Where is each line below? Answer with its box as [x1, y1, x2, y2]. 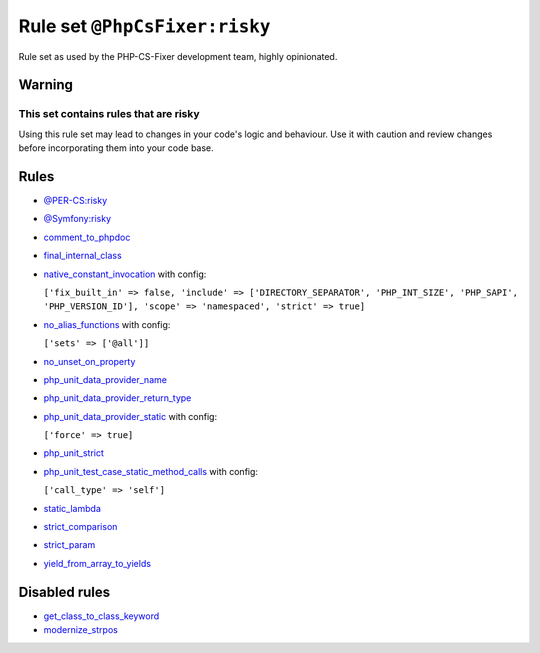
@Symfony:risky [43, 213, 112, 225]
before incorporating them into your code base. [18, 142, 214, 154]
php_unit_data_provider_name [43, 373, 167, 385]
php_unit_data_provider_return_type [43, 392, 192, 404]
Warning [18, 76, 74, 94]
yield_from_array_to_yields [43, 557, 152, 569]
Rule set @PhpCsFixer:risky [18, 15, 271, 37]
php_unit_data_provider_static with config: [43, 410, 218, 422]
